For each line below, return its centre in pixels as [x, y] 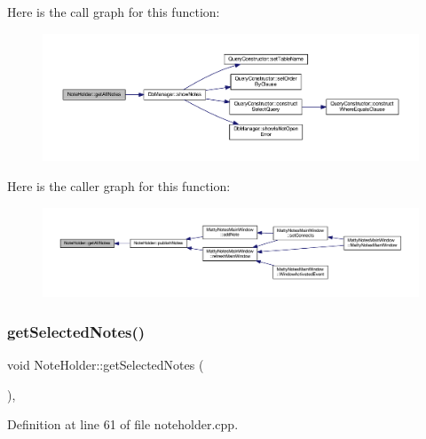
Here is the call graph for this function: [114, 12]
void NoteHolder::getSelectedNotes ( [106, 365]
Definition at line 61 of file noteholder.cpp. [123, 424]
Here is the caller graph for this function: [119, 186]
